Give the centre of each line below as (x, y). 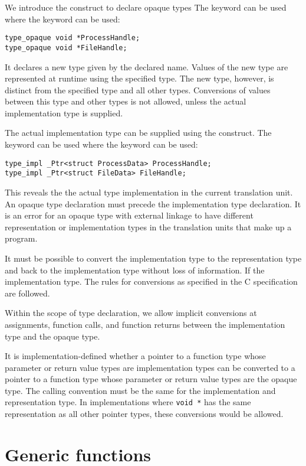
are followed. (27, 293)
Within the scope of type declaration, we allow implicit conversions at (131, 313)
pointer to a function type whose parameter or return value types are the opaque (151, 379)
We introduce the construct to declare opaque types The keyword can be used (146, 7)
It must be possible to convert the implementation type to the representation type (153, 258)
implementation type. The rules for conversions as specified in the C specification (151, 281)
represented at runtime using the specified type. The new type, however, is (139, 78)
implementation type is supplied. (64, 113)
